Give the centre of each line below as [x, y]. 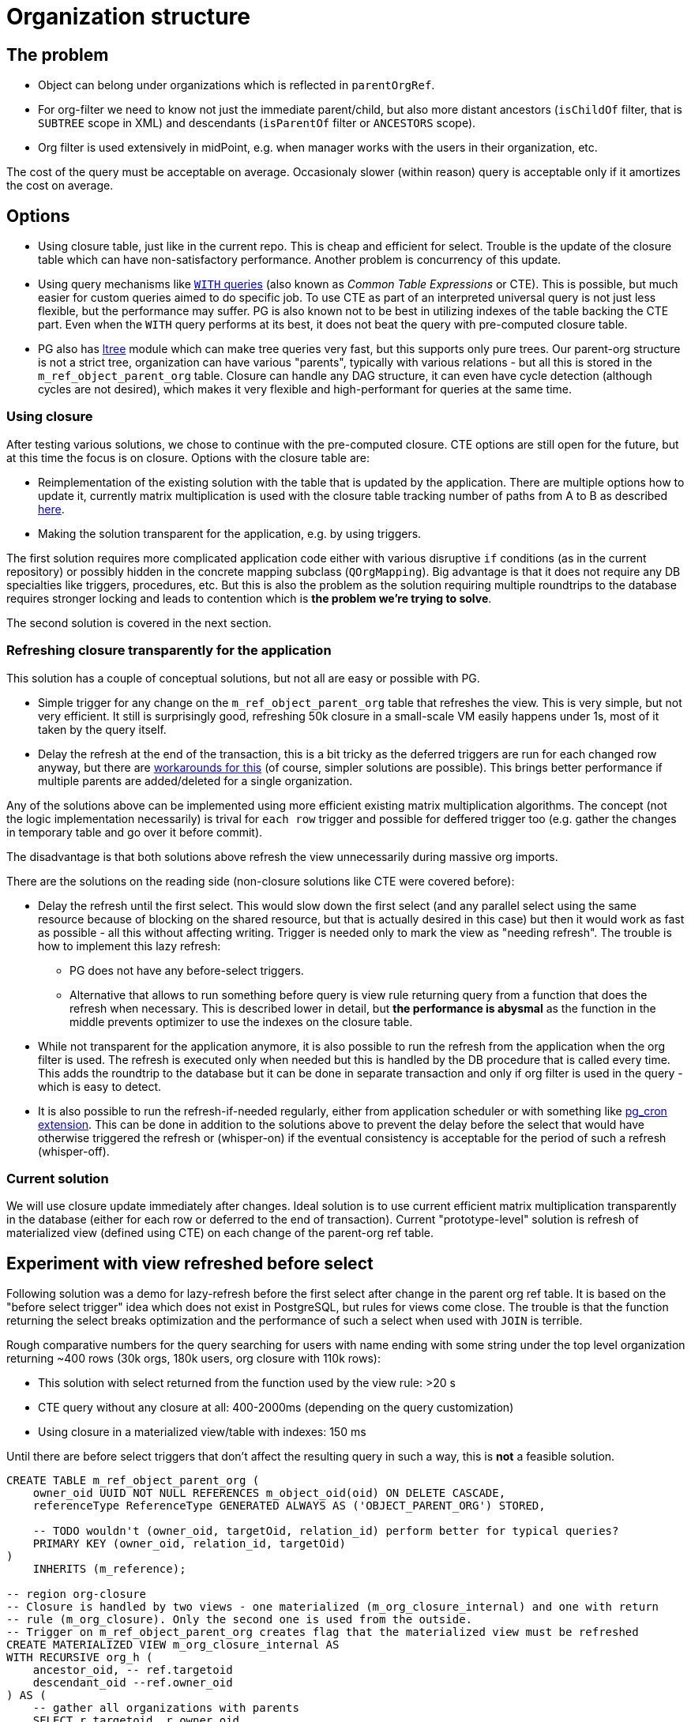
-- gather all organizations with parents [166, 1708]
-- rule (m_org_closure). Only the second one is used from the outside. [240, 1620]
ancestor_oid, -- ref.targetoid [133, 1670]
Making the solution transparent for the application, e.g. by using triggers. [230, 533]
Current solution [58, 1178]
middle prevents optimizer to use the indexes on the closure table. [241, 1021]
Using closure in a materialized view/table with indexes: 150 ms [202, 1432]
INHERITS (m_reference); [109, 1569]
